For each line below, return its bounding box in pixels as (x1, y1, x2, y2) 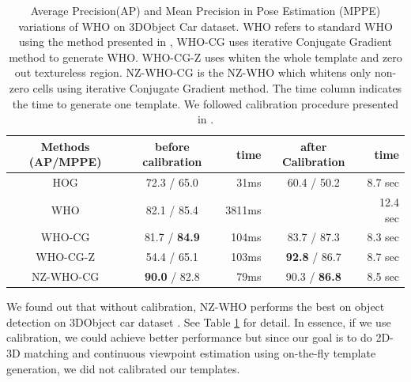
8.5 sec (367, 268, 399, 285)
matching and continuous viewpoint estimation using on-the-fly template (24, 345, 376, 361)
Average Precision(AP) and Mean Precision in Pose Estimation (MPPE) (30, 2, 381, 18)
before (154, 138, 190, 154)
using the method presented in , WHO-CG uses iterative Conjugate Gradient (19, 33, 392, 50)
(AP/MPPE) (28, 153, 102, 170)
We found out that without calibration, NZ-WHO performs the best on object (6, 298, 385, 315)
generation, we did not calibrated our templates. (6, 360, 240, 376)
